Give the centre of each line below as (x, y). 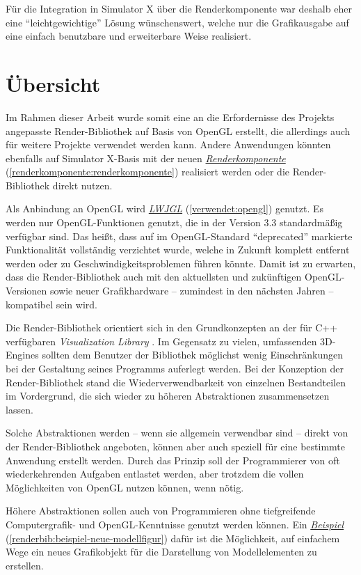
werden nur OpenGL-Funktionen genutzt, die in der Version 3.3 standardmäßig (174, 222)
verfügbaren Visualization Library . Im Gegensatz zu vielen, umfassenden (161, 341)
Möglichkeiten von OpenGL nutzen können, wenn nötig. (125, 487)
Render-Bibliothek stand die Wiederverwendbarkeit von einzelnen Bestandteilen (176, 382)
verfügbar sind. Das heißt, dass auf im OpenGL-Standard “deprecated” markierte (179, 236)
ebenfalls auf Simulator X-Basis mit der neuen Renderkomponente (146, 158)
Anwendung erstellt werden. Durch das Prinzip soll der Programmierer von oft (173, 460)
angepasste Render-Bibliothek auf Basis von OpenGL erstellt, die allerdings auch (178, 131)
